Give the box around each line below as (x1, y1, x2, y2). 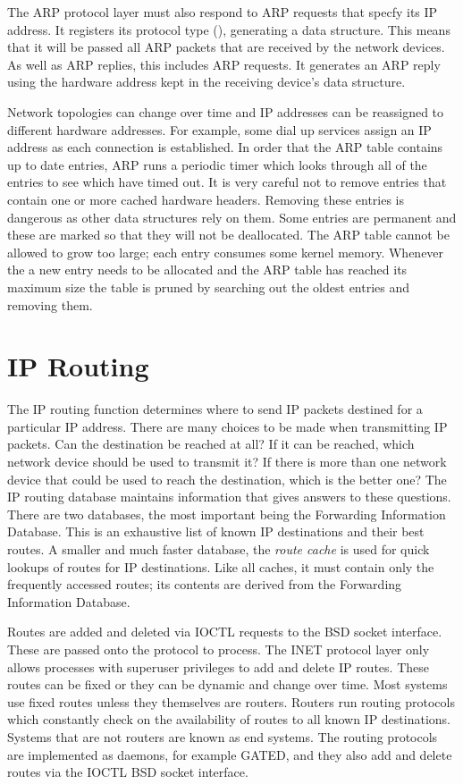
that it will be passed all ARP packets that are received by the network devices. (7, 38, 445, 56)
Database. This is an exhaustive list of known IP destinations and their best (7, 522, 425, 541)
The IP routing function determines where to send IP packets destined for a (7, 400, 423, 418)
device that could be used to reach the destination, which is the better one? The (7, 469, 447, 488)
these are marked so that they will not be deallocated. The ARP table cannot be (7, 225, 450, 244)
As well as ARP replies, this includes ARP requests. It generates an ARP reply (7, 55, 441, 73)
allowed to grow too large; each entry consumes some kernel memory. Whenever (7, 242, 444, 261)
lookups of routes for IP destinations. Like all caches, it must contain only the (7, 557, 434, 576)
